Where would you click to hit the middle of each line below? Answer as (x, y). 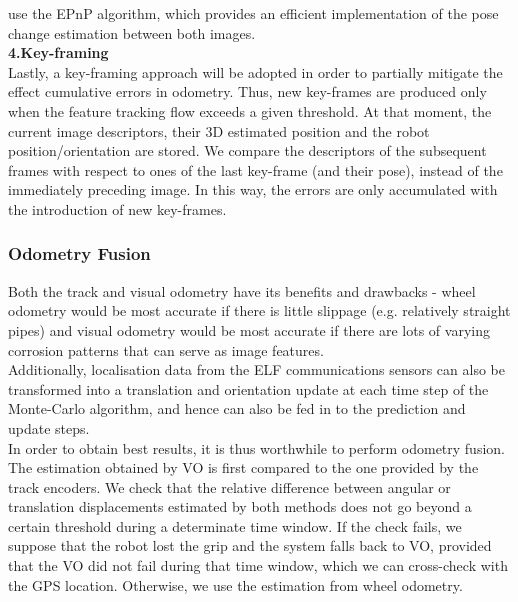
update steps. (49, 427)
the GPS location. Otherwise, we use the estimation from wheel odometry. (235, 584)
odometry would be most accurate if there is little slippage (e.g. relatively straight (259, 310)
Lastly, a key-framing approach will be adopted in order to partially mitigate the (255, 71)
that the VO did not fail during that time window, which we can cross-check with (258, 565)
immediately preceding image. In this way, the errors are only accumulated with (253, 189)
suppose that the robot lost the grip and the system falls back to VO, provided (250, 545)
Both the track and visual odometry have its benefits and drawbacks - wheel (242, 290)
